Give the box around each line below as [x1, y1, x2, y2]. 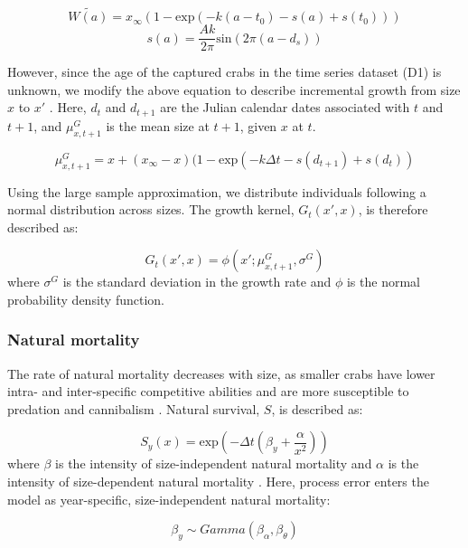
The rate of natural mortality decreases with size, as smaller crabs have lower [7, 364, 435, 383]
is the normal [346, 272, 420, 291]
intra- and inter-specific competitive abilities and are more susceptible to [7, 382, 409, 401]
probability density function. [7, 289, 165, 308]
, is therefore [358, 200, 428, 219]
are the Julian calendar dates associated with [160, 98, 410, 117]
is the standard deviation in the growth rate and [62, 272, 332, 291]
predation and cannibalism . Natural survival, [7, 399, 260, 418]
